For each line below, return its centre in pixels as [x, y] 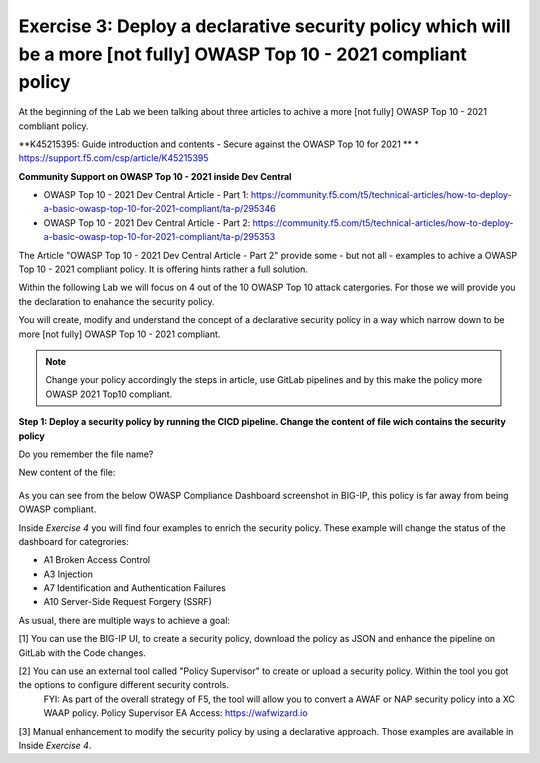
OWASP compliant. [57, 509]
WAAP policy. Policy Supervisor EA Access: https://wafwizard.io [176, 713]
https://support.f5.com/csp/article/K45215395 [113, 158]
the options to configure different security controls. [124, 685]
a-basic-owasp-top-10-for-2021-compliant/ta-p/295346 [159, 209]
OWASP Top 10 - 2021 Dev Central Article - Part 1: [146, 195]
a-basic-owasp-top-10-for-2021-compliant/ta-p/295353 [159, 237]
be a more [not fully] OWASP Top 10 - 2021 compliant [242, 54]
